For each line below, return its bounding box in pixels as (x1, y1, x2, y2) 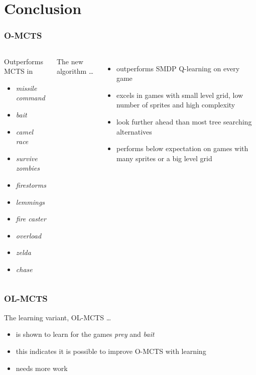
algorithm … (56, 66, 94, 76)
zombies (16, 163, 40, 173)
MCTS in (4, 66, 33, 76)
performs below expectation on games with (116, 143, 248, 154)
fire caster (16, 213, 46, 224)
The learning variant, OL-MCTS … (4, 312, 111, 322)
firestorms (16, 179, 46, 190)
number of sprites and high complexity (116, 99, 235, 110)
